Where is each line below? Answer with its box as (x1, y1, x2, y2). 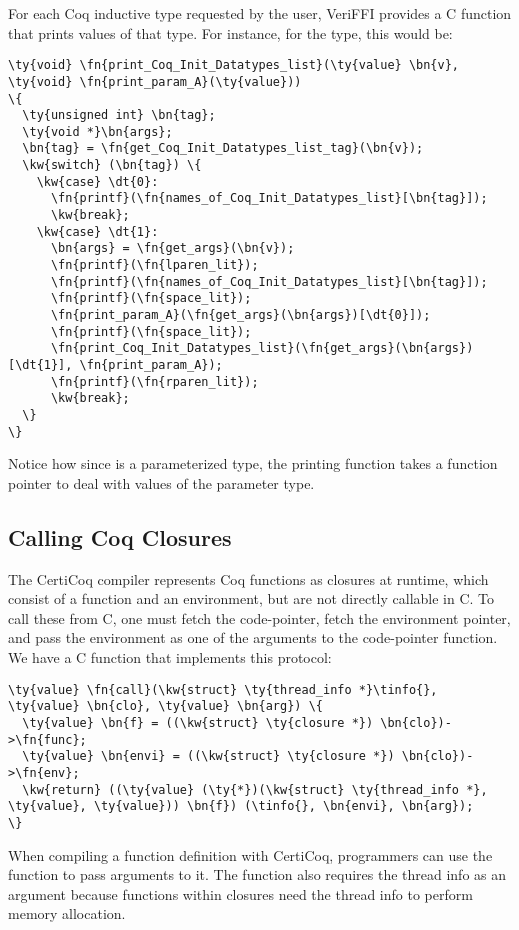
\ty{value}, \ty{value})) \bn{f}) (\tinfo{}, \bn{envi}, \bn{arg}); (8, 799, 474, 814)
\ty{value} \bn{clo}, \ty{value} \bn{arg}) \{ (8, 699, 323, 714)
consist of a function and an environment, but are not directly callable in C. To (8, 588, 495, 609)
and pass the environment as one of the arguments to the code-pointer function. (8, 627, 498, 648)
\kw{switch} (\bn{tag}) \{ (22, 158, 202, 173)
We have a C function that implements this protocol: (8, 647, 332, 668)
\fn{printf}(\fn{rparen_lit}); (50, 374, 259, 389)
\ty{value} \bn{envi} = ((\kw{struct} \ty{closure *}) (22, 749, 395, 764)
